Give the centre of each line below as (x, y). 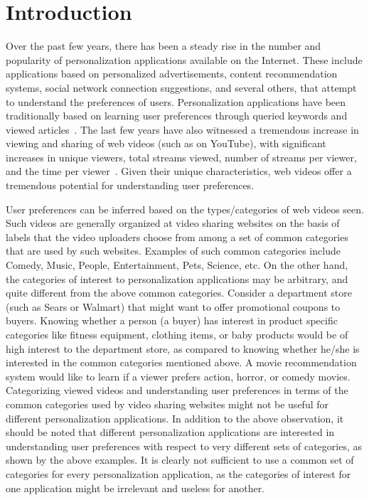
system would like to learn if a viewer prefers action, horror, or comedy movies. (178, 376)
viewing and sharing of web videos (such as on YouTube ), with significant (166, 143)
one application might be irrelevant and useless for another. (135, 488)
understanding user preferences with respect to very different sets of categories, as (184, 446)
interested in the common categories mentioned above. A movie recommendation (181, 362)
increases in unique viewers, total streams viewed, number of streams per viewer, (181, 157)
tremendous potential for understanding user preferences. (130, 185)
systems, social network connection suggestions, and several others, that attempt (181, 87)
